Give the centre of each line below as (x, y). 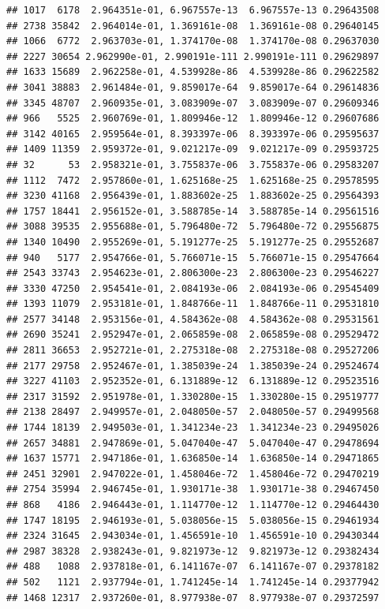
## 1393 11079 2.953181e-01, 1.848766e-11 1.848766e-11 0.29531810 (193, 304)
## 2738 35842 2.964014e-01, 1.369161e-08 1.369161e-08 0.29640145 (193, 26)
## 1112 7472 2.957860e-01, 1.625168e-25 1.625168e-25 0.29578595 (193, 180)
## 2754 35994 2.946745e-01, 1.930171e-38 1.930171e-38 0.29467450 (193, 489)
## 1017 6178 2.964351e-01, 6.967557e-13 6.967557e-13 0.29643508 (193, 10)
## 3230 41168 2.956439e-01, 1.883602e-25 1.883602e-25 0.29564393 (193, 196)
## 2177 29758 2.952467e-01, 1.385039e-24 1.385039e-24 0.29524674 (193, 366)
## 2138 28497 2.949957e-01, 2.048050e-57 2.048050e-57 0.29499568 (193, 412)
